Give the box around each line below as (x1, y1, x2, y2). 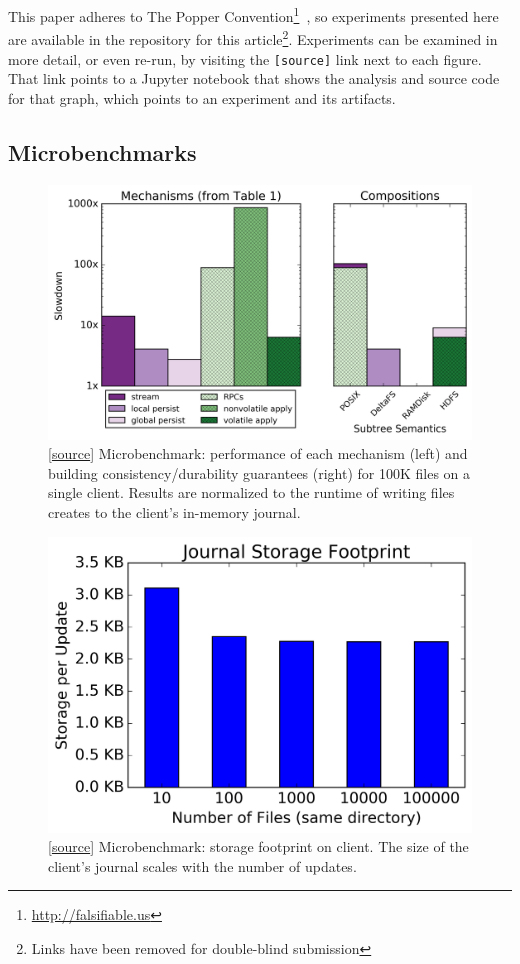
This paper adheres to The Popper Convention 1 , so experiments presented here (8, 3, 499, 26)
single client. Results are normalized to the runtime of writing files (48, 482, 455, 503)
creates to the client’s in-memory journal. (48, 501, 301, 522)
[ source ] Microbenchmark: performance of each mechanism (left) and (48, 443, 468, 464)
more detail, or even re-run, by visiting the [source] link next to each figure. (8, 48, 482, 69)
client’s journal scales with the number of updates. (48, 855, 357, 876)
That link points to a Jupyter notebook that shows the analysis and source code (8, 68, 500, 89)
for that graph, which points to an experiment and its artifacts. (8, 87, 396, 108)
